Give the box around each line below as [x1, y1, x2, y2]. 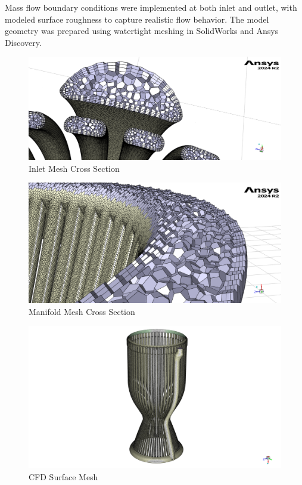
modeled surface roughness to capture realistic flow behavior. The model [5, 13, 269, 25]
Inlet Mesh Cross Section [29, 162, 120, 174]
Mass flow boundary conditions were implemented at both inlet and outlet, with [5, 1, 297, 13]
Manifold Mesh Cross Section [29, 305, 135, 317]
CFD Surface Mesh [29, 470, 98, 483]
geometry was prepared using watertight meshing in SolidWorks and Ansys [5, 24, 279, 37]
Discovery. [5, 36, 42, 48]
